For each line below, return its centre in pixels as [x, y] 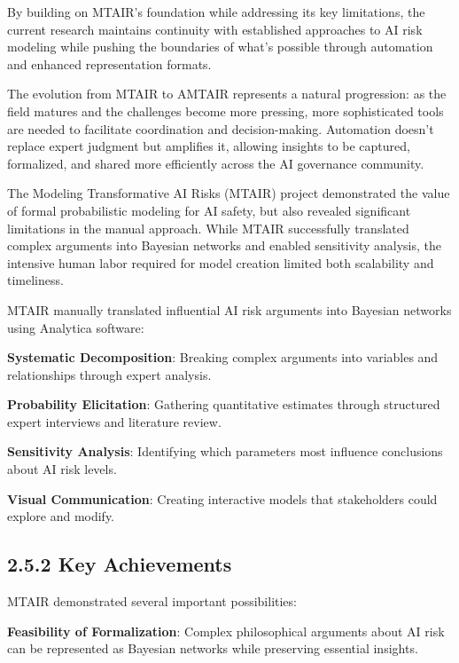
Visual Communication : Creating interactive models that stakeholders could [222, 498]
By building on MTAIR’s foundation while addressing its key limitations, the [216, 12]
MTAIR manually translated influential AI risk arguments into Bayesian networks [229, 309]
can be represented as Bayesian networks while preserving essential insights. [213, 648]
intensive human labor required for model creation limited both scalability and [221, 262]
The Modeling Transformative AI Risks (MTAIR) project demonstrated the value [229, 193]
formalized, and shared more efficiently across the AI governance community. [216, 163]
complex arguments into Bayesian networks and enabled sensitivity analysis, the [225, 245]
